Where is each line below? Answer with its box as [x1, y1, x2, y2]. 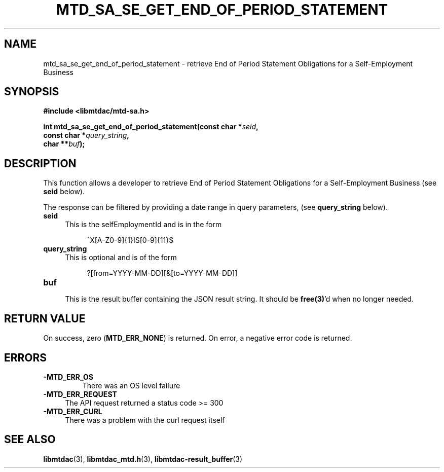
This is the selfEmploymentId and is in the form [65, 220, 222, 229]
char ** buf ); [43, 139, 85, 149]
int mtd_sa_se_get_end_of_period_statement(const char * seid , [43, 122, 258, 131]
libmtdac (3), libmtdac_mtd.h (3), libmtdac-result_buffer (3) [43, 454, 243, 463]
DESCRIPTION [4, 157, 77, 170]
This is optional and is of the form [65, 253, 177, 262]
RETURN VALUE [4, 312, 86, 325]
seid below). [43, 187, 85, 196]
